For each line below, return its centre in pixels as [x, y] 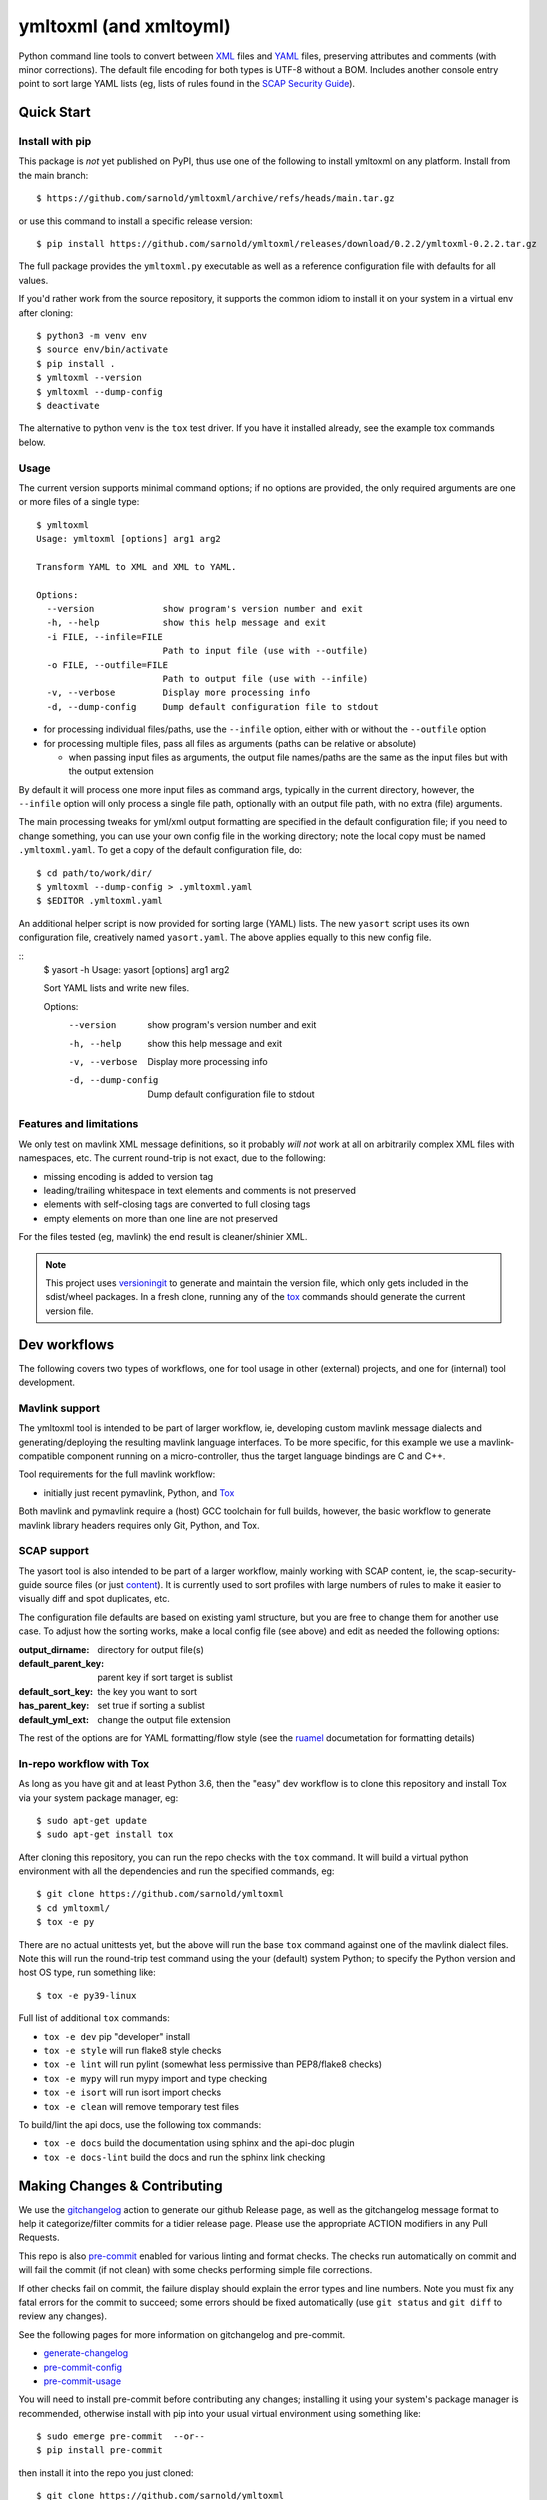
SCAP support [54, 1551]
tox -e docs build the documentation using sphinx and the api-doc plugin [199, 2143]
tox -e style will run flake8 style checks [132, 2050]
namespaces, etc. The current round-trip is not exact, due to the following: [172, 1158]
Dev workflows [66, 1344]
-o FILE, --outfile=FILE [107, 664]
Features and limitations [78, 1124]
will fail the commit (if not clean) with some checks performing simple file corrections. [195, 2270]
